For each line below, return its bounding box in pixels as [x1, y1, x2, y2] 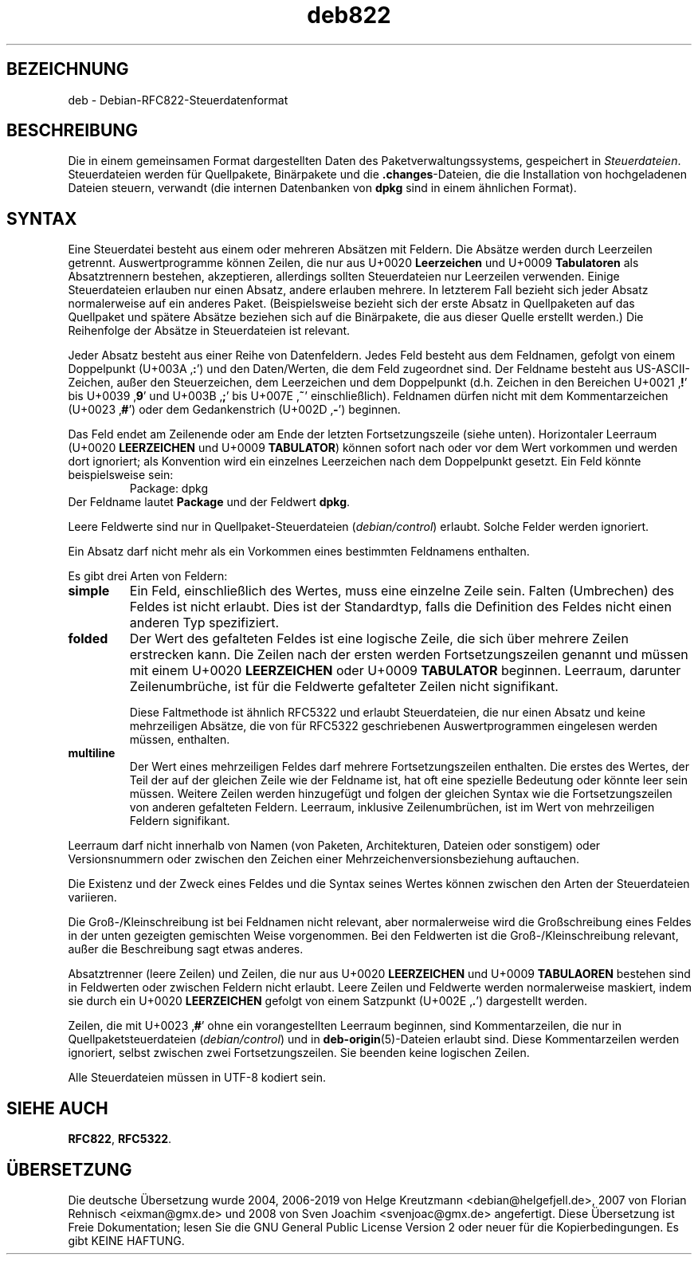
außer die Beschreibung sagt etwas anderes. [68, 942, 304, 957]
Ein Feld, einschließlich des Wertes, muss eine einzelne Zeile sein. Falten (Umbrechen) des [129, 583, 674, 599]
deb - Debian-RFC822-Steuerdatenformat [68, 92, 288, 107]
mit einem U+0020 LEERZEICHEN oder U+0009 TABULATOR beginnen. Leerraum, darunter [129, 662, 681, 679]
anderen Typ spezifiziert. [129, 615, 279, 631]
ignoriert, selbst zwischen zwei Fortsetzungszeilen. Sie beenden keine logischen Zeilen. [68, 1046, 530, 1060]
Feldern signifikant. [129, 814, 230, 828]
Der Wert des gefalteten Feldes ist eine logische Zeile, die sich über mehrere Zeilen [129, 630, 629, 647]
